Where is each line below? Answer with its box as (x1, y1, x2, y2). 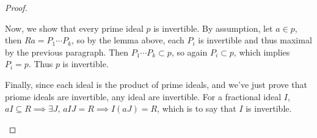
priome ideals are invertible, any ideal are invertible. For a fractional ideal (5, 90, 282, 103)
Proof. (5, 1, 27, 13)
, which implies (233, 45, 290, 58)
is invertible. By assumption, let (153, 21, 273, 34)
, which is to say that (157, 102, 236, 115)
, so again (171, 45, 208, 58)
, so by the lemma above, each (71, 34, 184, 46)
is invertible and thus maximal (198, 34, 312, 46)
